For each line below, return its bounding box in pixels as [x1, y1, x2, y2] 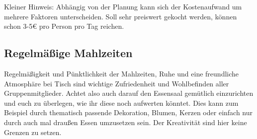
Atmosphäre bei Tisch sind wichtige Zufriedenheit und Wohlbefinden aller [4, 78, 229, 88]
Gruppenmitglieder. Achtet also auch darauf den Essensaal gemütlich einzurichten [4, 88, 254, 98]
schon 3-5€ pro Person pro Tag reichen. [4, 21, 124, 31]
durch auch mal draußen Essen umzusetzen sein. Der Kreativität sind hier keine [4, 117, 247, 127]
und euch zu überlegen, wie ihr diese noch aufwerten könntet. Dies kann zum [4, 97, 239, 108]
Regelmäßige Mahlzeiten [4, 45, 133, 61]
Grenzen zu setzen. [4, 127, 62, 137]
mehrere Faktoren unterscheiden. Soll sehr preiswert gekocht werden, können [4, 11, 237, 21]
